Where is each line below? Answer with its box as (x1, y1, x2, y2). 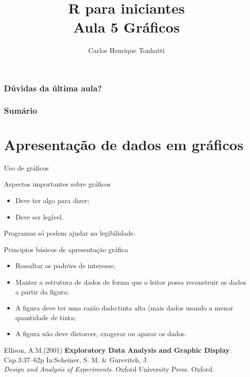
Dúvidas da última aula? (4, 82, 102, 94)
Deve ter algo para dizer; (15, 195, 89, 205)
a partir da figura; (15, 286, 69, 296)
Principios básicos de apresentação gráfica (4, 244, 128, 254)
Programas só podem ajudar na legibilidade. (4, 228, 136, 238)
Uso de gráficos (4, 162, 49, 172)
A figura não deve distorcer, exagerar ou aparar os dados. (15, 328, 187, 339)
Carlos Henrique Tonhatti (88, 45, 165, 55)
